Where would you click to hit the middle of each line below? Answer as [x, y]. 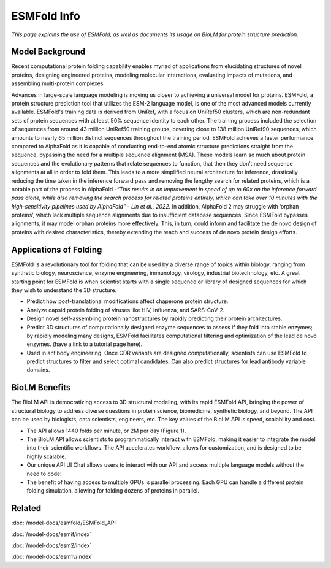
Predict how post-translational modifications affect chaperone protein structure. [127, 301]
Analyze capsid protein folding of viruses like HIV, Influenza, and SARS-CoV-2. [126, 310]
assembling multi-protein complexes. [58, 83]
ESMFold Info [46, 16]
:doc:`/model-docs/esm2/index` [51, 545]
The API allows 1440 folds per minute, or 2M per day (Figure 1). [106, 431]
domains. [38, 370]
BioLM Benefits [41, 387]
